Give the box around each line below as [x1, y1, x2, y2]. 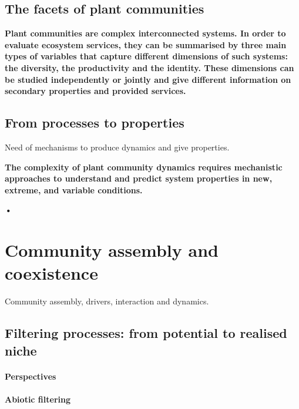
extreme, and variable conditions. [5, 183, 143, 196]
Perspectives [5, 370, 56, 382]
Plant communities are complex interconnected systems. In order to [5, 27, 286, 39]
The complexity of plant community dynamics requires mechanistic [5, 160, 283, 173]
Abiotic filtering [5, 393, 71, 405]
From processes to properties [5, 113, 184, 132]
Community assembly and [5, 238, 219, 262]
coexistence [5, 261, 98, 285]
